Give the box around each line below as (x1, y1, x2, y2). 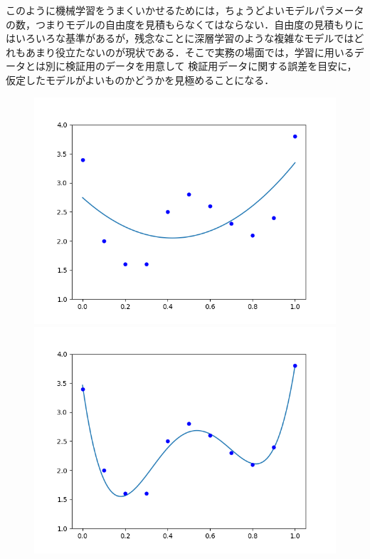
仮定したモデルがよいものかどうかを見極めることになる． (6, 72, 275, 87)
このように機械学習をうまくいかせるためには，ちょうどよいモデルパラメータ (6, 3, 364, 17)
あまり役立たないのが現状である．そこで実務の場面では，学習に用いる (25, 44, 354, 59)
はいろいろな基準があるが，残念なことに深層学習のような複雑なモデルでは (6, 31, 354, 46)
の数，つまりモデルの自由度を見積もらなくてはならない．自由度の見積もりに (6, 16, 364, 31)
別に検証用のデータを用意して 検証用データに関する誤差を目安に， (45, 58, 357, 73)
